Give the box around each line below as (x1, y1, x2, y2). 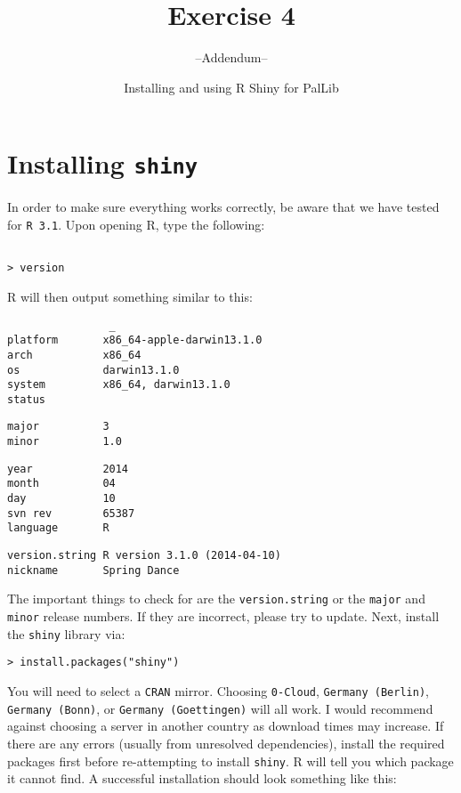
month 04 (7, 477, 116, 490)
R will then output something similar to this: (7, 287, 253, 305)
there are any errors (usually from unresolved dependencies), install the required (7, 733, 445, 752)
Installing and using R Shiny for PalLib (124, 77, 339, 96)
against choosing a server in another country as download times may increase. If (7, 716, 444, 735)
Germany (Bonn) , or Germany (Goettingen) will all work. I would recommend (7, 699, 433, 717)
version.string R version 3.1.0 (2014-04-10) (7, 549, 281, 562)
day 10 (7, 492, 116, 506)
